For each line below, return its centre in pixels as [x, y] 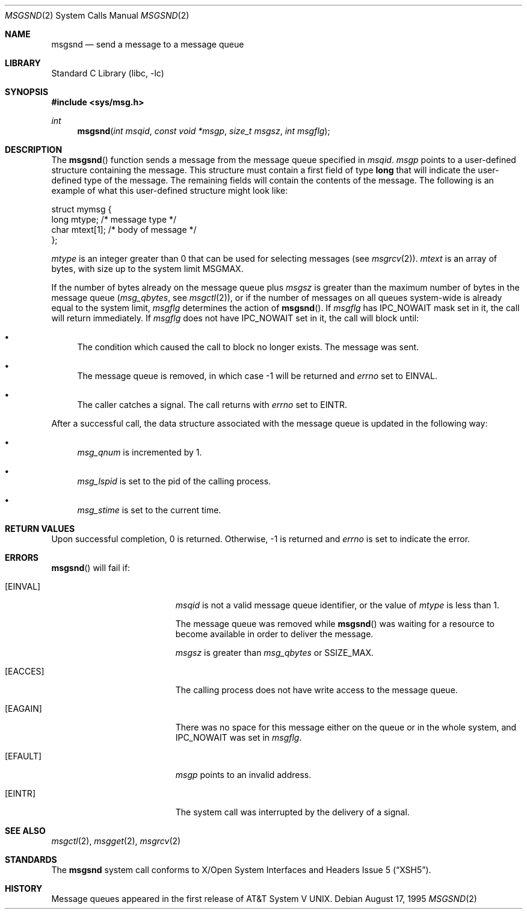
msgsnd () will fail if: [91, 568]
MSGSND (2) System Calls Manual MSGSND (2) [97, 15]
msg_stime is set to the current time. [149, 510]
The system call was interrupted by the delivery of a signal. [292, 812]
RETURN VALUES [40, 529]
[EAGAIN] [23, 709]
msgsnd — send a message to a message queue [148, 44]
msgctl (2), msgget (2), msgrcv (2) [116, 841]
